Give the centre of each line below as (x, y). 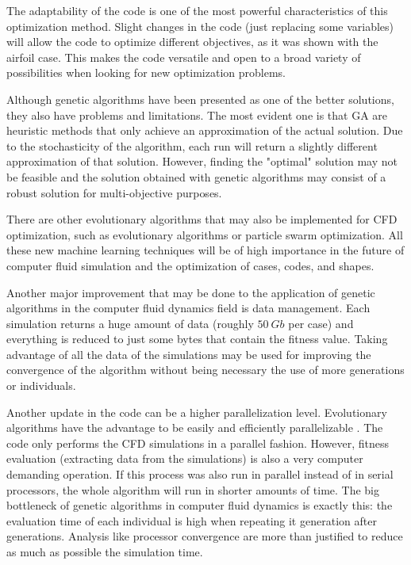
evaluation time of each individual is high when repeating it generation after (192, 520)
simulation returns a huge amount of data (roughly (130, 323)
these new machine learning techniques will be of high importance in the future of (205, 250)
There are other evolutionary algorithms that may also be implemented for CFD (202, 219)
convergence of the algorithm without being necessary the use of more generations (205, 370)
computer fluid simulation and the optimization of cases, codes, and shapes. (190, 265)
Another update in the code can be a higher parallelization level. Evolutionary (197, 412)
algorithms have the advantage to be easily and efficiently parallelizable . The (195, 428)
